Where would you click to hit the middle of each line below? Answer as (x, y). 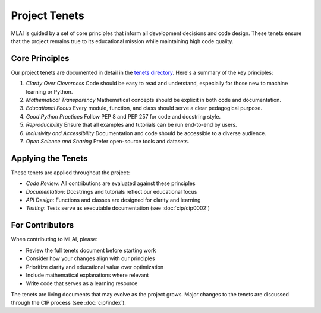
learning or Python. (49, 91)
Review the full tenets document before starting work (91, 250)
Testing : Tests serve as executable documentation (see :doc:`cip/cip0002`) (118, 208)
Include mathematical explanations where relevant (87, 275)
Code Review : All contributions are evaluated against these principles (111, 183)
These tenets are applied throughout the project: (70, 173)
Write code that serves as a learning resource (82, 283)
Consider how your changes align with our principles (90, 258)
